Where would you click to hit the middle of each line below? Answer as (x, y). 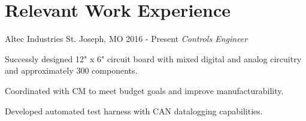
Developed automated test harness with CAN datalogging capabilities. (134, 111)
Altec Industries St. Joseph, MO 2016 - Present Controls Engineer (126, 39)
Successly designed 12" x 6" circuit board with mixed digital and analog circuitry (153, 58)
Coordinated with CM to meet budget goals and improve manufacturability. (144, 90)
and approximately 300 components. (71, 70)
